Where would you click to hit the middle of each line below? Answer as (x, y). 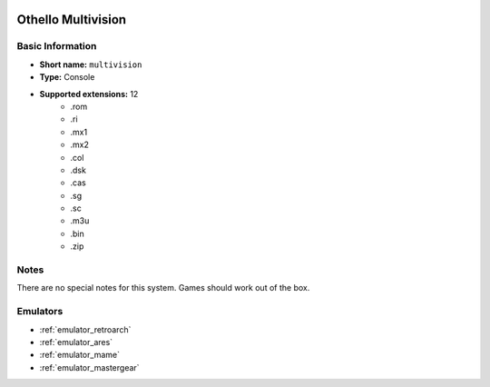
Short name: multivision (91, 64)
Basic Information (57, 46)
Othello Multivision (72, 20)
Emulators (40, 312)
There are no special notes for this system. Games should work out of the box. (163, 288)
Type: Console (67, 77)
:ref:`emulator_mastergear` (89, 367)
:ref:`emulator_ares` (76, 342)
